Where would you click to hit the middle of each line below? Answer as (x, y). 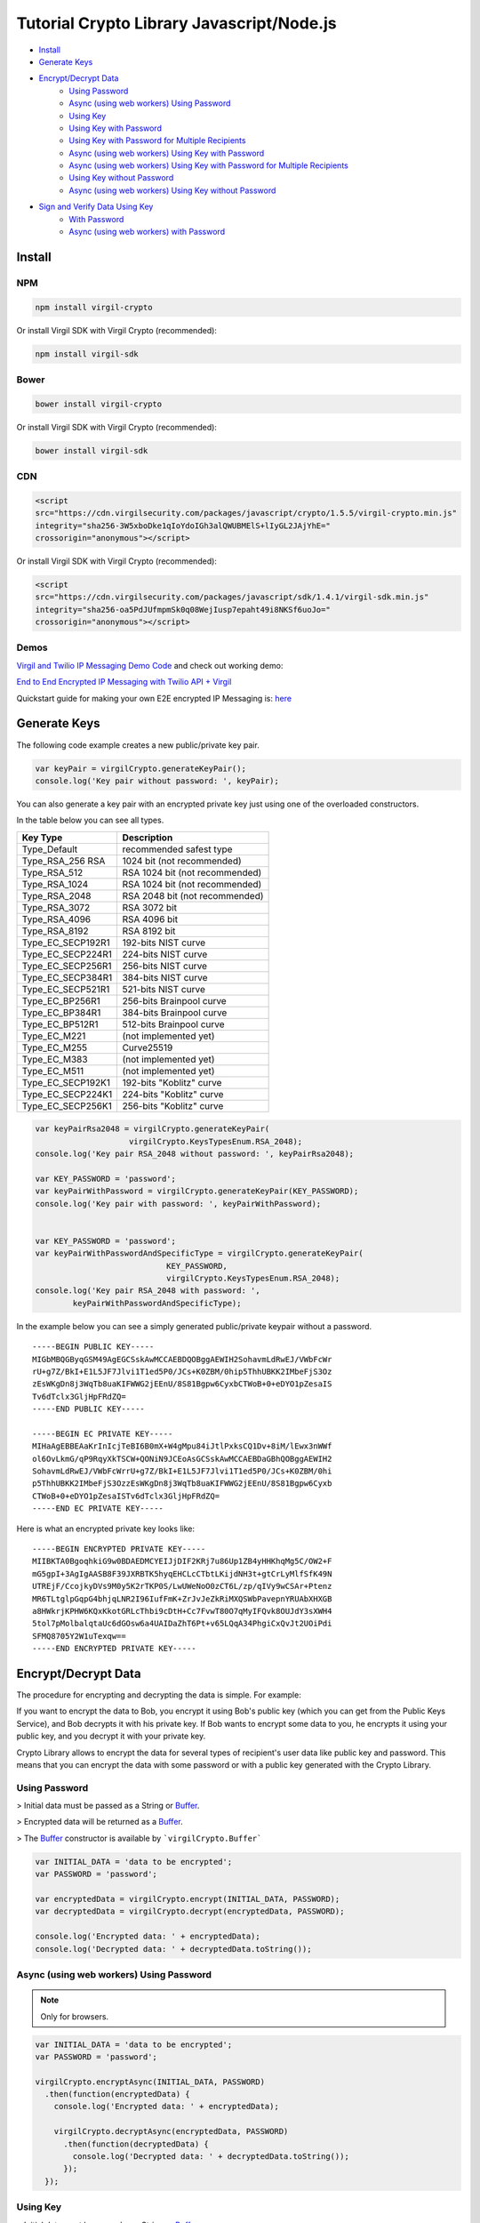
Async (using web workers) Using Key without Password (172, 190)
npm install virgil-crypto (94, 307)
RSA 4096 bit (150, 919)
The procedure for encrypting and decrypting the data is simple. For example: (159, 1695)
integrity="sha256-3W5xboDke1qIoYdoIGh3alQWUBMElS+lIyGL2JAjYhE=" (183, 526)
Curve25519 (148, 1047)
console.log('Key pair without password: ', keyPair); (157, 781)
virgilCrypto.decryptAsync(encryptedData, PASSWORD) (171, 2131)
